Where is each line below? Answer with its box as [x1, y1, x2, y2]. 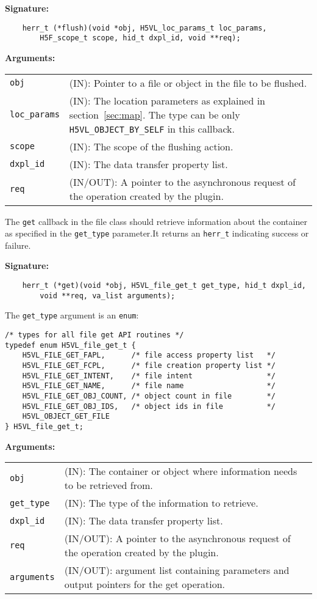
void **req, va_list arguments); [40, 291, 176, 300]
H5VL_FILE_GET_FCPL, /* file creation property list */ [22, 361, 276, 370]
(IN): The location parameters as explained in [69, 93, 265, 108]
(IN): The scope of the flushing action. [69, 139, 233, 153]
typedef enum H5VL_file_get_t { [5, 340, 136, 350]
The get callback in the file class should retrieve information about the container [5, 215, 307, 227]
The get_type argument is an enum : [5, 309, 139, 322]
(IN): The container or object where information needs [64, 464, 297, 479]
